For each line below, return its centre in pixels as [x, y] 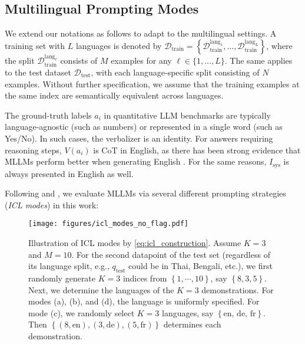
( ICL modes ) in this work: [52, 204]
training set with [35, 45]
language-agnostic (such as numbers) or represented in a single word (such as [144, 127]
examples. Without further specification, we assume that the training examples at [152, 83]
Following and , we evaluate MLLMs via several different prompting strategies [145, 193]
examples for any [141, 60]
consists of [79, 60]
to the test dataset [38, 72]
